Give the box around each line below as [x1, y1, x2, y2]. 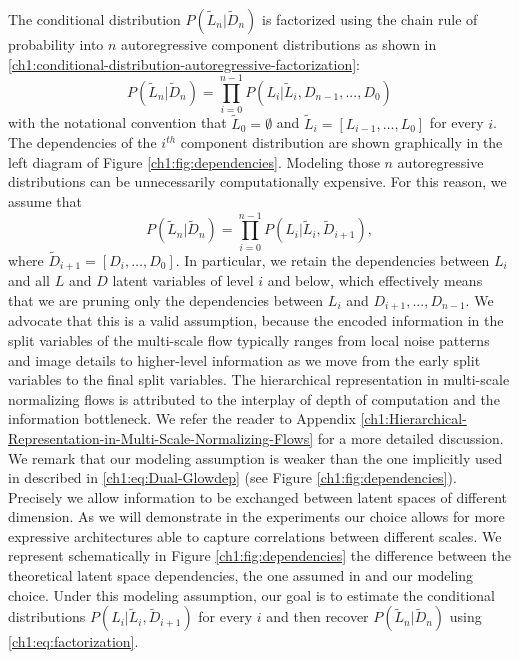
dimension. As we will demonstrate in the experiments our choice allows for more [8, 506, 505, 527]
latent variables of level [112, 270, 254, 291]
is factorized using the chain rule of [262, 9, 478, 29]
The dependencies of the [8, 132, 157, 153]
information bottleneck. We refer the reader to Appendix [8, 408, 356, 429]
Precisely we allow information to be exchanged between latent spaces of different [8, 486, 508, 507]
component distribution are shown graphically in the [180, 132, 503, 153]
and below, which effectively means [267, 270, 483, 291]
